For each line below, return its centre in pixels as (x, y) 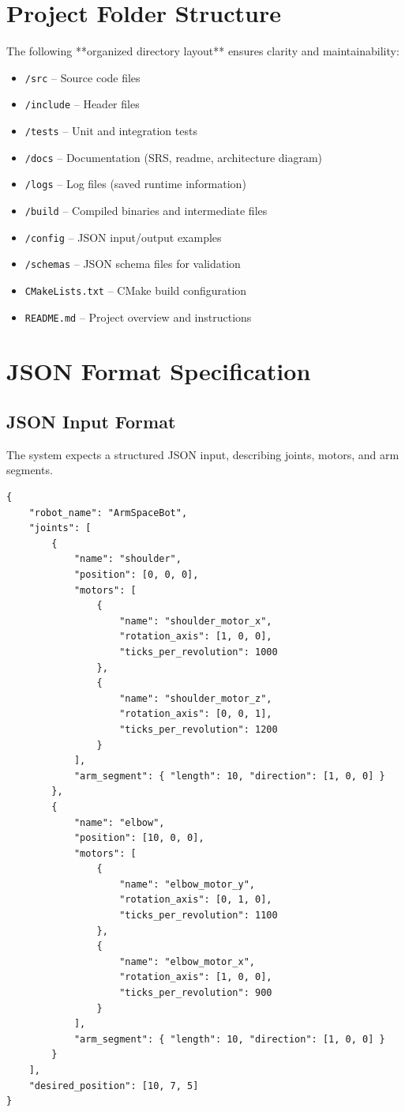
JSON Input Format (91, 422)
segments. (30, 470)
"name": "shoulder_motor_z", (196, 698)
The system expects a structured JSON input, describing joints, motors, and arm (203, 454)
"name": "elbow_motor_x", (187, 961)
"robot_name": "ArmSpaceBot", (108, 513)
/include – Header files (82, 104)
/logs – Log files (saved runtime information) (135, 184)
